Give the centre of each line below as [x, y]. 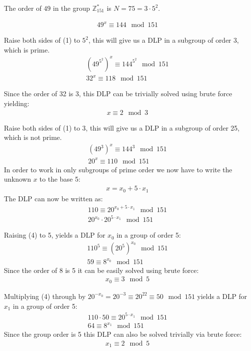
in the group [72, 8]
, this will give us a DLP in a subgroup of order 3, [164, 40]
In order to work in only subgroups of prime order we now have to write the [118, 169]
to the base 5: [60, 179]
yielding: [17, 103]
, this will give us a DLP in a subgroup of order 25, [163, 127]
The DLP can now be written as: [53, 198]
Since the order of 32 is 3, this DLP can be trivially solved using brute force [118, 94]
